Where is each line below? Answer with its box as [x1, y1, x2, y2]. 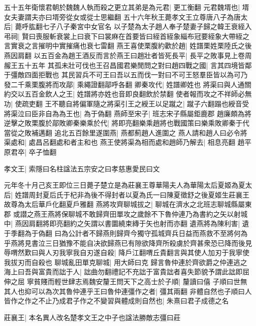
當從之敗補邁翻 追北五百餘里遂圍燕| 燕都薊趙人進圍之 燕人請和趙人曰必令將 [4, 127, 247, 137]
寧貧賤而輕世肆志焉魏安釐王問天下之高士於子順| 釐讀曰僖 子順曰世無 [27, 276, 247, 287]
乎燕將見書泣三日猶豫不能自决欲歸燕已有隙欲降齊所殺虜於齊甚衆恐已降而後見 [4, 237, 252, 248]
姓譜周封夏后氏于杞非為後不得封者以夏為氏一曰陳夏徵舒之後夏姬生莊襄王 [15, 189, 250, 199]
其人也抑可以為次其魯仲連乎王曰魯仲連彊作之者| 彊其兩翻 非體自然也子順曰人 [4, 286, 252, 296]
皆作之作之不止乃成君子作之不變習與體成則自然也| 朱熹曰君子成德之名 [4, 295, 229, 306]
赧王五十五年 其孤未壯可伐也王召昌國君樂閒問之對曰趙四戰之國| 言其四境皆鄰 [4, 60, 252, 70]
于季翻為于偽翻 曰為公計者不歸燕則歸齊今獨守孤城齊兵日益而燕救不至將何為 [4, 228, 248, 238]
